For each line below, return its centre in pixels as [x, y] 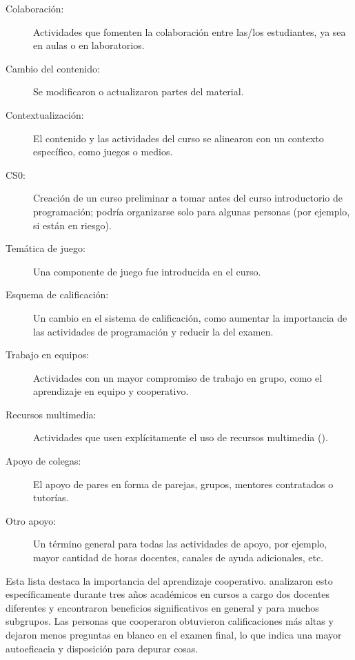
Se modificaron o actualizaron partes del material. [139, 91]
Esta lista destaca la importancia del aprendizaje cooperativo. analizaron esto [169, 580]
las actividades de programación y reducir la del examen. [153, 331]
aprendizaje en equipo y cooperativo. [111, 391]
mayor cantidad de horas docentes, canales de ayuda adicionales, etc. [179, 557]
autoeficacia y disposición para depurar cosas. [102, 648]
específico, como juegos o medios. [103, 152]
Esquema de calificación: [57, 294]
